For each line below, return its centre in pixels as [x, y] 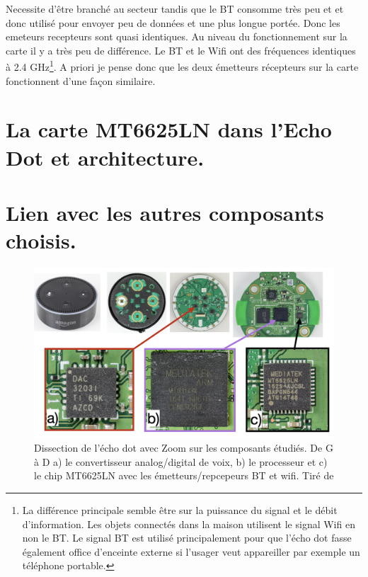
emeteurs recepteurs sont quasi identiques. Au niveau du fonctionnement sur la [177, 36]
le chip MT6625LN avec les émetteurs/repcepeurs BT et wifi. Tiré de [184, 475]
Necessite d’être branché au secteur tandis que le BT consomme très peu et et [175, 8]
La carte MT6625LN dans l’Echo [169, 129]
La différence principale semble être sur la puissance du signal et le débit [180, 510]
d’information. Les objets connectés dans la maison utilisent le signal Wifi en [189, 524]
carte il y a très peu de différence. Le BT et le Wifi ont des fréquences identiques [181, 50]
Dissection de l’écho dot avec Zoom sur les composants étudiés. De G [184, 448]
